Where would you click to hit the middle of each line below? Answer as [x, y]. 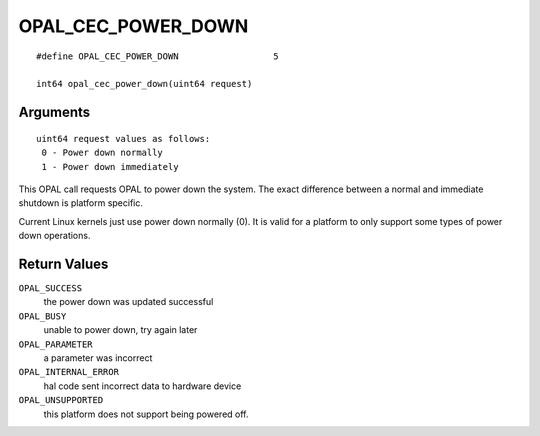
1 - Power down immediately [110, 166]
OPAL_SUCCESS [50, 288]
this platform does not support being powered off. [146, 414]
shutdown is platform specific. [81, 203]
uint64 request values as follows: [123, 138]
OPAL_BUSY [42, 316]
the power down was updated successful [128, 302]
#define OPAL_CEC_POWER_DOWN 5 [157, 56]
